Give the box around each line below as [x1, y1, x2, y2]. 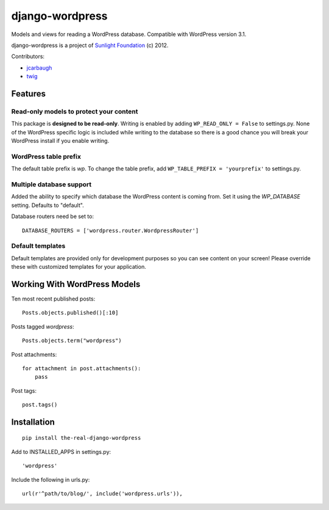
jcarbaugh [26, 64, 52, 71]
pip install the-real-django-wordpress [22, 434, 141, 442]
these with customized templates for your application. [11, 263, 146, 271]
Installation [11, 417, 55, 427]
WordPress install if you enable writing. [11, 137, 110, 145]
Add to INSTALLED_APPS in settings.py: [11, 448, 111, 455]
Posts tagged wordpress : [11, 322, 74, 330]
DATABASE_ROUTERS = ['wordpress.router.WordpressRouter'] [22, 227, 199, 234]
